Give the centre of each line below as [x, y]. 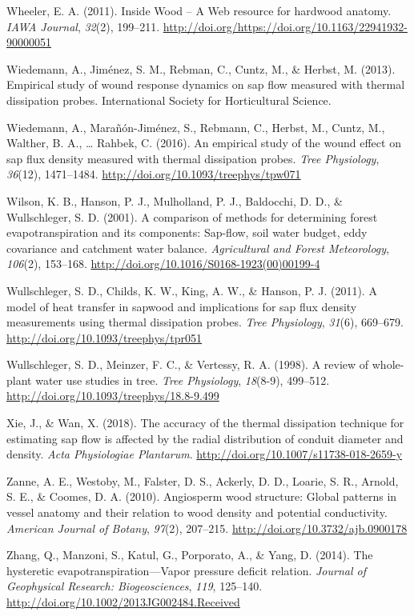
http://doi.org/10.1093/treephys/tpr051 [105, 337]
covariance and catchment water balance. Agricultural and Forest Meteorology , [198, 248]
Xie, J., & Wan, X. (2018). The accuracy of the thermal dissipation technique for [205, 423]
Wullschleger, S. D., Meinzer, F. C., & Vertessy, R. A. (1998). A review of [188, 364]
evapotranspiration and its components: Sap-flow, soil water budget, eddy [187, 232]
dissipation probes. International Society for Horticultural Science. [169, 100]
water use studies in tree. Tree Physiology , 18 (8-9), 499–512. [183, 380]
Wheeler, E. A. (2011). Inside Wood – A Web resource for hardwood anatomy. [199, 10]
